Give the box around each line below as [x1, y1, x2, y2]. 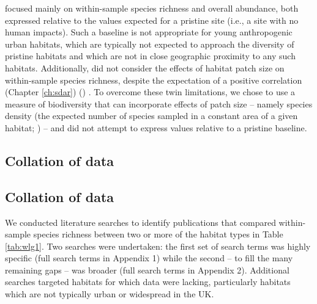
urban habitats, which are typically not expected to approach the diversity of [5, 37, 294, 50]
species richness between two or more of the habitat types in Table [33, 228, 283, 241]
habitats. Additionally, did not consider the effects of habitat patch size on [5, 61, 285, 74]
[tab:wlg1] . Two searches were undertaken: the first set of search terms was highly [5, 239, 311, 252]
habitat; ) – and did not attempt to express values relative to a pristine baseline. [5, 121, 307, 134]
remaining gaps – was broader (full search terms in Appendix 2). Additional [5, 263, 289, 276]
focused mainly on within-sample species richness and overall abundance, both [5, 2, 299, 14]
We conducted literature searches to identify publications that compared [5, 215, 276, 228]
